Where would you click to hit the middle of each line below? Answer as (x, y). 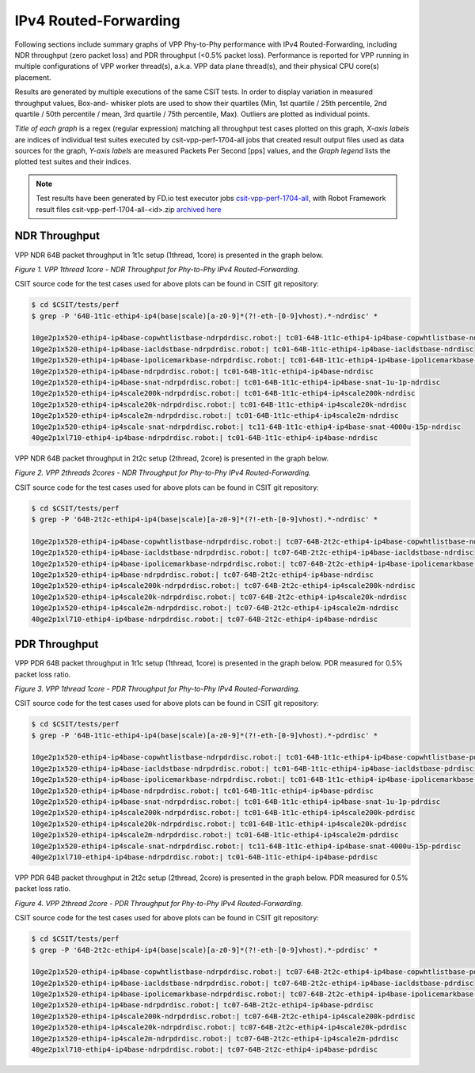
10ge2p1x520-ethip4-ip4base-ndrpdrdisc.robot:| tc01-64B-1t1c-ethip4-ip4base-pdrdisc (202, 791)
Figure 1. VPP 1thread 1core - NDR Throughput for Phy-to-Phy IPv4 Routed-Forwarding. (157, 269)
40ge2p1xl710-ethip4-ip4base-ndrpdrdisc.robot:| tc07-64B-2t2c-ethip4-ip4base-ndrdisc (205, 619)
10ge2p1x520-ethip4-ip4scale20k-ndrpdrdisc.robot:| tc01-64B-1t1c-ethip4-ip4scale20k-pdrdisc (219, 824)
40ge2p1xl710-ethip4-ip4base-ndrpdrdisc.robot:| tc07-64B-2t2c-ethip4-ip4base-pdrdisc (205, 1050)
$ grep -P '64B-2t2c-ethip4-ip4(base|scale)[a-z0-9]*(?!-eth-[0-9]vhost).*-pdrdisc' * (205, 950)
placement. (33, 77)
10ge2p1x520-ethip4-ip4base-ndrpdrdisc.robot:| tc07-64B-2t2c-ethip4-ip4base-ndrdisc (202, 575)
